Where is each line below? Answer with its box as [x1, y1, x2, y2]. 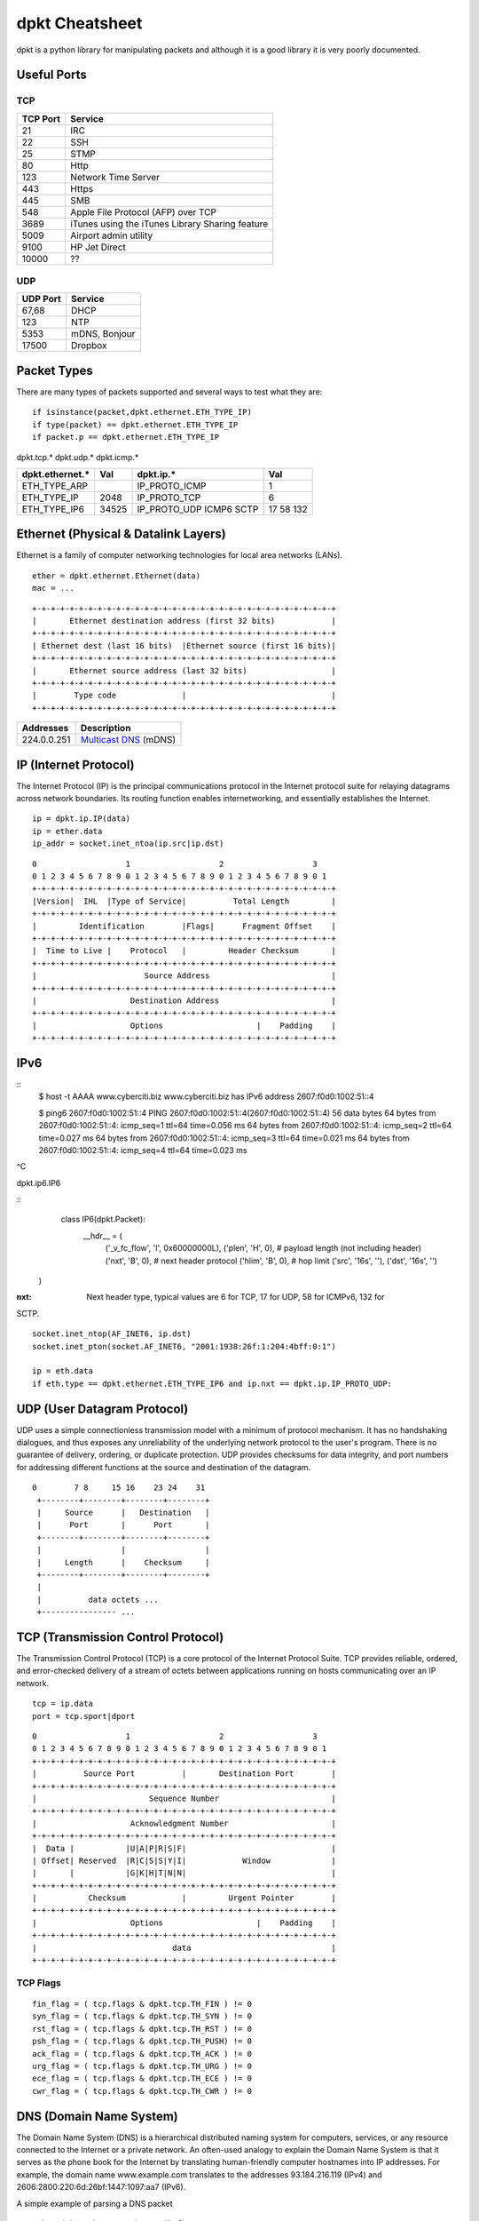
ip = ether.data [32, 826, 103, 836]
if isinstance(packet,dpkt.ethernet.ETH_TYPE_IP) [32, 407, 253, 418]
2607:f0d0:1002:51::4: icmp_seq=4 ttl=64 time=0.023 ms [38, 1144, 247, 1155]
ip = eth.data [32, 1366, 93, 1376]
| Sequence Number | [32, 1793, 336, 1803]
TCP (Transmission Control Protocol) [16, 1629, 224, 1644]
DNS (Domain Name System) [16, 2108, 179, 2123]
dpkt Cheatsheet [16, 13, 143, 33]
